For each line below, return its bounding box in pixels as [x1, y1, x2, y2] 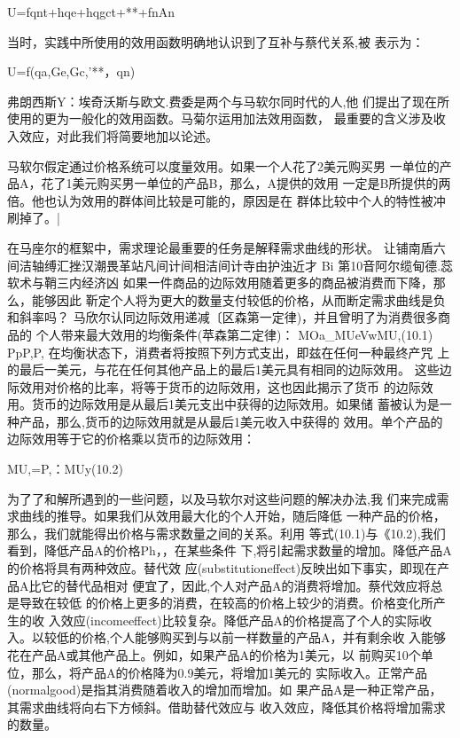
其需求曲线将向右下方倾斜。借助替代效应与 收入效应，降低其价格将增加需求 [7, 697, 446, 716]
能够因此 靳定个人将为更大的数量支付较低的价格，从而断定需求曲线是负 [31, 290, 446, 309]
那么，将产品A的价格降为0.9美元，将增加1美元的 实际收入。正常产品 [31, 663, 428, 681]
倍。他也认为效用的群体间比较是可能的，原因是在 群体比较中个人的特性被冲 [7, 191, 446, 209]
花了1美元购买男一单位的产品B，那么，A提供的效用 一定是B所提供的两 [41, 174, 451, 192]
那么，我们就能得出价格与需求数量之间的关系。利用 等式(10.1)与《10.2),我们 [7, 523, 446, 542]
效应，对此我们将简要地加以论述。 [19, 126, 218, 145]
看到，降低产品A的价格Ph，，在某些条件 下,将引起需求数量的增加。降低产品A [7, 541, 452, 560]
